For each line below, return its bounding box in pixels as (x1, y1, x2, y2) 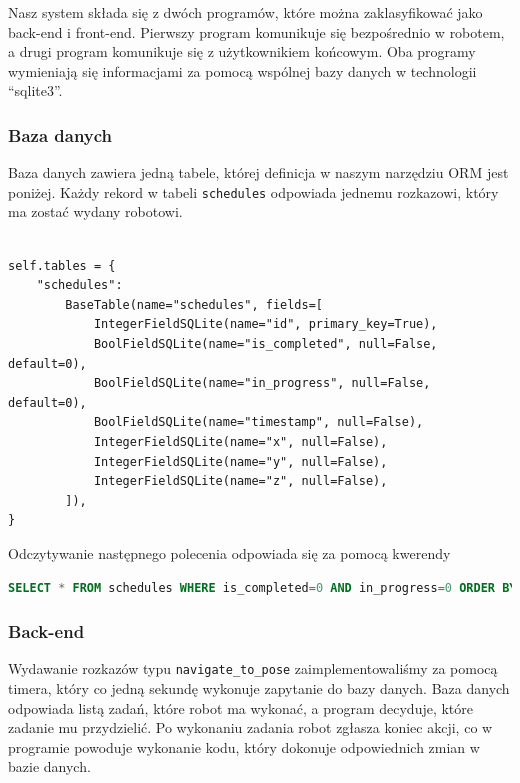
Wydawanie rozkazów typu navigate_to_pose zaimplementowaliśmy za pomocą (8, 658, 498, 679)
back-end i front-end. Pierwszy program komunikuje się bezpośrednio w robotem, (8, 21, 505, 42)
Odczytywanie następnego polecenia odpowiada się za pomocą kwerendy (8, 542, 451, 563)
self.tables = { (8, 258, 116, 273)
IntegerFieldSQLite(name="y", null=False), (93, 454, 388, 469)
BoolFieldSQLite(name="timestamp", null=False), (93, 415, 424, 430)
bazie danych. (8, 756, 91, 777)
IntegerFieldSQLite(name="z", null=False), (93, 474, 388, 489)
